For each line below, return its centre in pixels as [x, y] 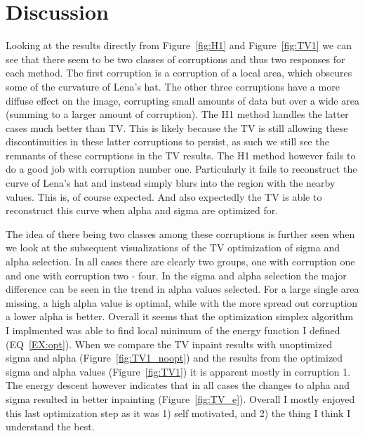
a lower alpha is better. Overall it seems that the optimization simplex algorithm [180, 316]
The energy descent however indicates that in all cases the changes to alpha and [178, 385]
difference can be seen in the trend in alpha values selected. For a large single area [182, 289]
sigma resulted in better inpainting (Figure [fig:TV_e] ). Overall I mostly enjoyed [180, 398]
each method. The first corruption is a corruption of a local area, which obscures [179, 73]
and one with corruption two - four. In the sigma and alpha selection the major [176, 275]
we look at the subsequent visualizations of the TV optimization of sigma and [173, 247]
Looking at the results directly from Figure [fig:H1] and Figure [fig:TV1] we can [179, 45]
